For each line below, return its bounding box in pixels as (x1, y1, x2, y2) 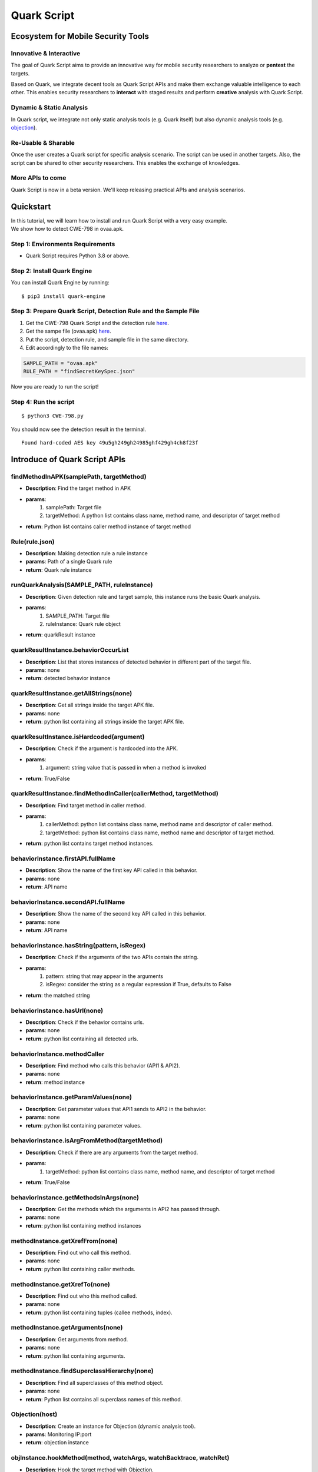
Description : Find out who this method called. (25, 1292, 138, 1299)
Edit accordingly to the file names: (25, 344, 109, 351)
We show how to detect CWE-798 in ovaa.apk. (11, 225, 124, 232)
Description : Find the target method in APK (25, 485, 131, 492)
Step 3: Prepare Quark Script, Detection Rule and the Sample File (11, 307, 200, 315)
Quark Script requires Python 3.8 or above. (25, 252, 130, 259)
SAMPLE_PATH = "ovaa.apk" (23, 360, 98, 366)
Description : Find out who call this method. (25, 1249, 131, 1256)
